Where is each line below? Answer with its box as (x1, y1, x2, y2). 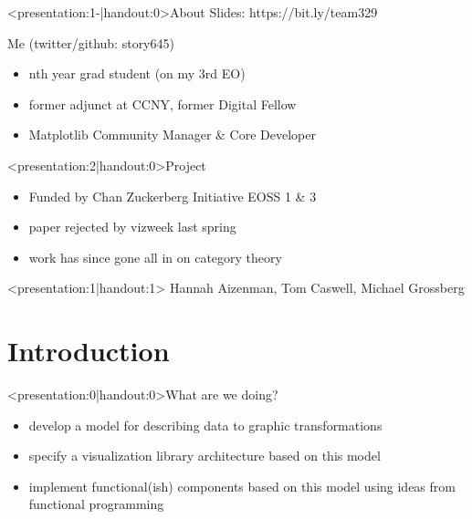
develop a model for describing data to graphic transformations (28, 415, 383, 434)
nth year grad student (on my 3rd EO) (28, 64, 246, 83)
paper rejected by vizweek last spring (28, 217, 236, 236)
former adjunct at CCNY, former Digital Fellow (28, 94, 297, 113)
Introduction (7, 332, 170, 369)
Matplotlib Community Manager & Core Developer (28, 125, 316, 144)
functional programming (28, 494, 164, 514)
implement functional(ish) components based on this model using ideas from (28, 476, 456, 495)
